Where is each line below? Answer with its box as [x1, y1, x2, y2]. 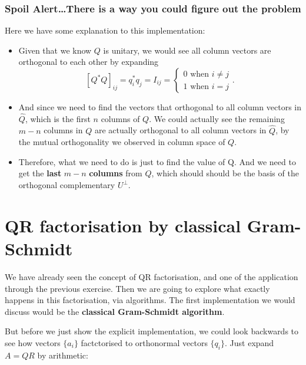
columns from [89, 167, 142, 179]
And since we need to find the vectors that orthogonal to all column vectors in [18, 101, 302, 113]
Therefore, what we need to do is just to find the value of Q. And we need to [18, 155, 296, 167]
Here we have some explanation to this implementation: [5, 24, 205, 37]
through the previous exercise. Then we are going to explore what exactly [5, 282, 270, 294]
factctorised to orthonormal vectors [81, 336, 208, 348]
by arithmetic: [37, 348, 88, 361]
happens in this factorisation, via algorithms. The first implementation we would [5, 294, 295, 306]
